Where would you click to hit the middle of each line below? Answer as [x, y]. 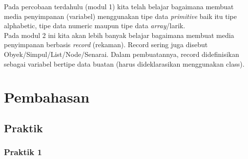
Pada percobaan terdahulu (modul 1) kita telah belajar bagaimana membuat [119, 6]
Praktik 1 [23, 152]
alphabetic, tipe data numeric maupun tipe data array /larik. [95, 26]
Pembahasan [47, 97]
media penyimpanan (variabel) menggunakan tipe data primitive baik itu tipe [120, 16]
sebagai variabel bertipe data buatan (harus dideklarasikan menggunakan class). [124, 63]
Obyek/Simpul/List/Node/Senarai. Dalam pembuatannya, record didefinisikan [122, 54]
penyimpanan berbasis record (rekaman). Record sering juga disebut [106, 44]
